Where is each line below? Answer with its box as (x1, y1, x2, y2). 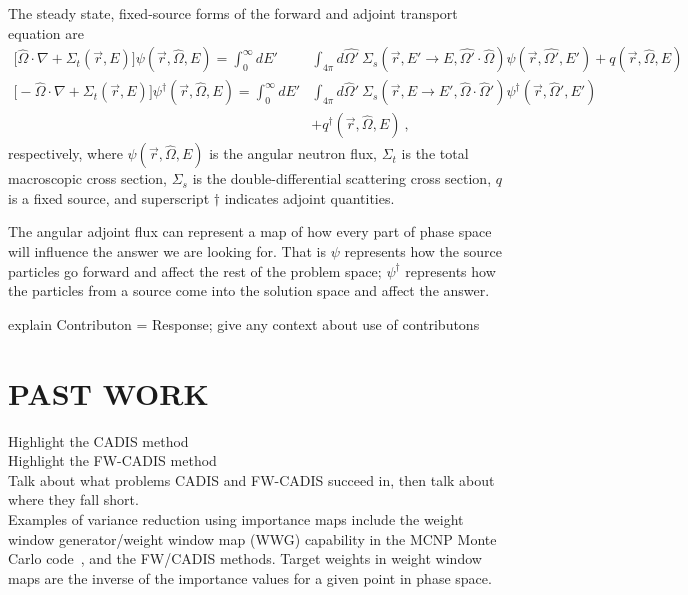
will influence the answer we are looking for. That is (8, 241, 326, 262)
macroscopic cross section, (8, 168, 168, 189)
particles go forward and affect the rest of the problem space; (8, 260, 382, 281)
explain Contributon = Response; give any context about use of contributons (8, 313, 480, 334)
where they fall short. (8, 489, 139, 510)
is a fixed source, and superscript (8, 187, 210, 208)
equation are (8, 22, 84, 43)
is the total (401, 143, 469, 164)
